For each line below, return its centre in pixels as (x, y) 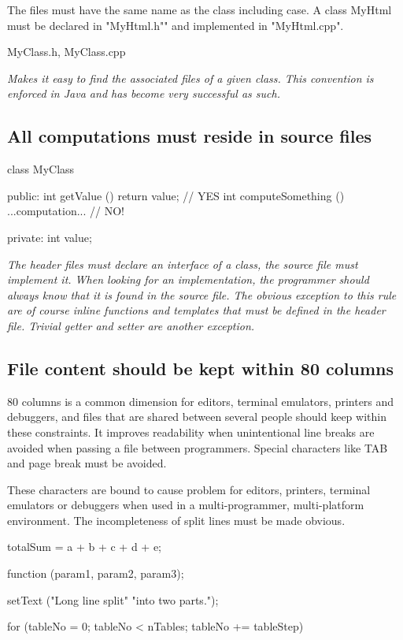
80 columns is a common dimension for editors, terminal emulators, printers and (201, 401)
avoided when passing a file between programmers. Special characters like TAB (198, 447)
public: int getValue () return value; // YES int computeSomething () (176, 195)
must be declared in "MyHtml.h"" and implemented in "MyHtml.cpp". (176, 25)
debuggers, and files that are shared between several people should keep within (197, 417)
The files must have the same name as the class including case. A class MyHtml (200, 9)
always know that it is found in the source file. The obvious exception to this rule (202, 294)
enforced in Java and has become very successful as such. (144, 93)
